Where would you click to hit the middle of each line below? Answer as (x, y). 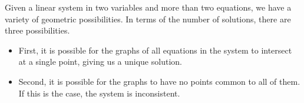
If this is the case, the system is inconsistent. (99, 93)
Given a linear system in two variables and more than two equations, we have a (148, 7)
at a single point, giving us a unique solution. (100, 62)
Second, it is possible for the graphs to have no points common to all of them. (159, 81)
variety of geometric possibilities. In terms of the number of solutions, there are (148, 19)
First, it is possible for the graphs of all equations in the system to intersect (155, 50)
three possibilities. (37, 30)
